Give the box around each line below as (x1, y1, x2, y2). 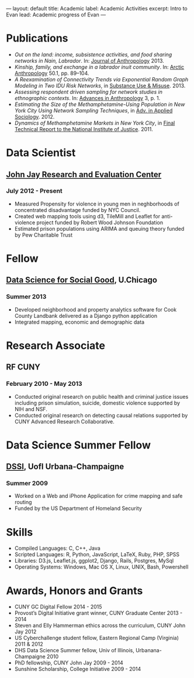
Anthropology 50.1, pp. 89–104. (14, 70, 89, 77)
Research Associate (6, 339, 105, 352)
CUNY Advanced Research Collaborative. (14, 418, 115, 425)
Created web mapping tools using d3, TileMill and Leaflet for (14, 213, 161, 220)
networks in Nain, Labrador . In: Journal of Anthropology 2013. (14, 57, 165, 64)
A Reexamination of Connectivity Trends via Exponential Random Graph (14, 76, 189, 83)
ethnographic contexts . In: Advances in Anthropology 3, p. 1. (14, 94, 161, 101)
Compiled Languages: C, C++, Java (14, 545, 101, 552)
